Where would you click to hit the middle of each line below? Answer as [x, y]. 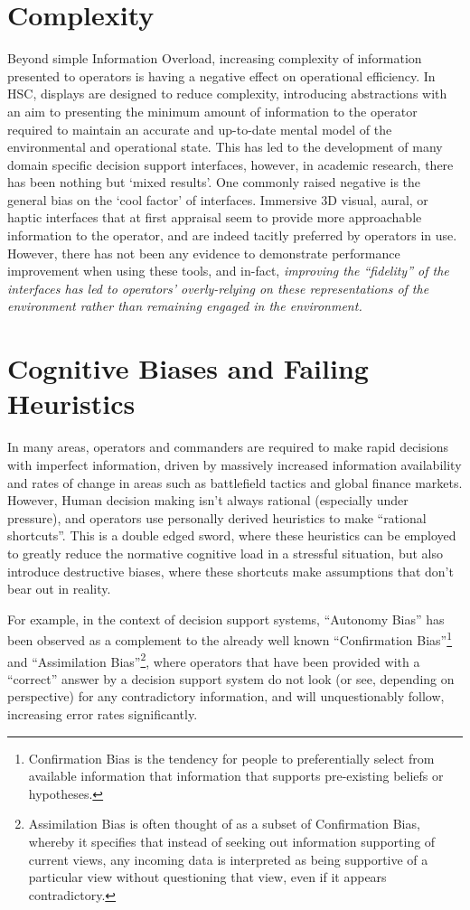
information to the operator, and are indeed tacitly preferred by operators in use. [232, 235]
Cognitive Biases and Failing [188, 368]
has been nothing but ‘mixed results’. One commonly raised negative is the [214, 182]
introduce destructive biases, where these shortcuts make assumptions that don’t [230, 571]
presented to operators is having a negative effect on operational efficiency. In [221, 75]
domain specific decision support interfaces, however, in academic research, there [230, 164]
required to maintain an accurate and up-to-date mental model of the [200, 129]
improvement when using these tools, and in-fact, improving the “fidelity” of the [228, 271]
